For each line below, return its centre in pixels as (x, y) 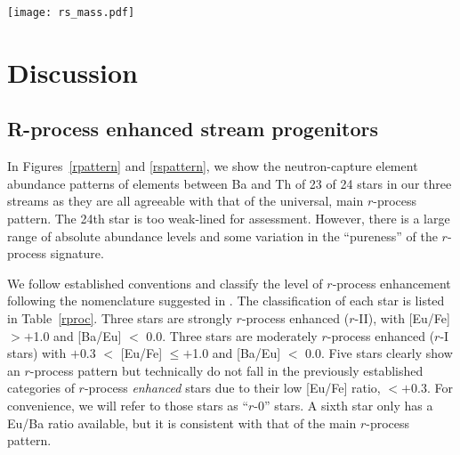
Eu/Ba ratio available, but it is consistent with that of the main (182, 422)
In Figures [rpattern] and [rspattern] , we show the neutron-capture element (213, 166)
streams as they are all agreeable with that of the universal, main (186, 201)
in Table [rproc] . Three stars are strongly (120, 317)
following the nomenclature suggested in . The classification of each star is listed (226, 301)
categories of (41, 388)
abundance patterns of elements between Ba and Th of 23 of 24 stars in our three (230, 183)
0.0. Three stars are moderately (232, 335)
